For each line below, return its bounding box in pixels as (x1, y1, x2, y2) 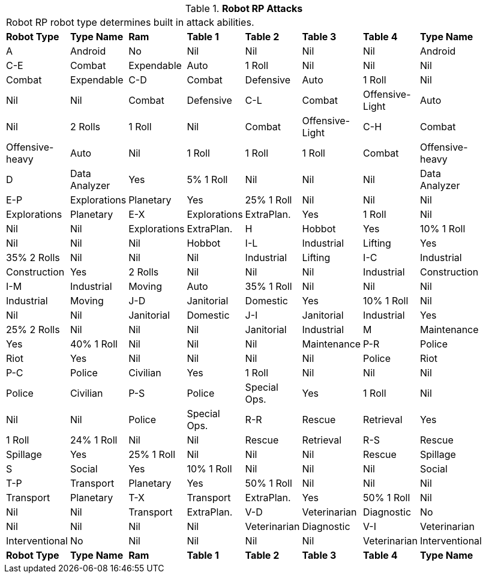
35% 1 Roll (245, 280, 292, 292)
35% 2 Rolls (6, 251, 60, 263)
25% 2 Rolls (6, 324, 60, 336)
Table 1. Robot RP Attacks (185, 2, 303, 14)
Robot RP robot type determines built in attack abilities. (6, 16, 254, 28)
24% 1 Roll (70, 434, 118, 446)
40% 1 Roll (70, 338, 118, 350)
